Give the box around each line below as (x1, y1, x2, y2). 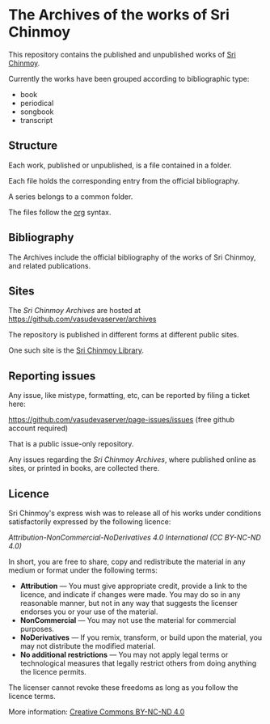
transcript (19, 115, 53, 125)
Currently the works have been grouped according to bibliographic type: (8, 74, 250, 83)
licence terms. (8, 692, 57, 701)
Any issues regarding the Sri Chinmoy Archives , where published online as (8, 455, 257, 464)
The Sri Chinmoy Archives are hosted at (8, 306, 141, 315)
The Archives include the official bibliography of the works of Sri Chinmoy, (8, 252, 256, 262)
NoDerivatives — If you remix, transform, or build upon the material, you (19, 633, 263, 642)
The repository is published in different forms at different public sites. (8, 330, 239, 340)
